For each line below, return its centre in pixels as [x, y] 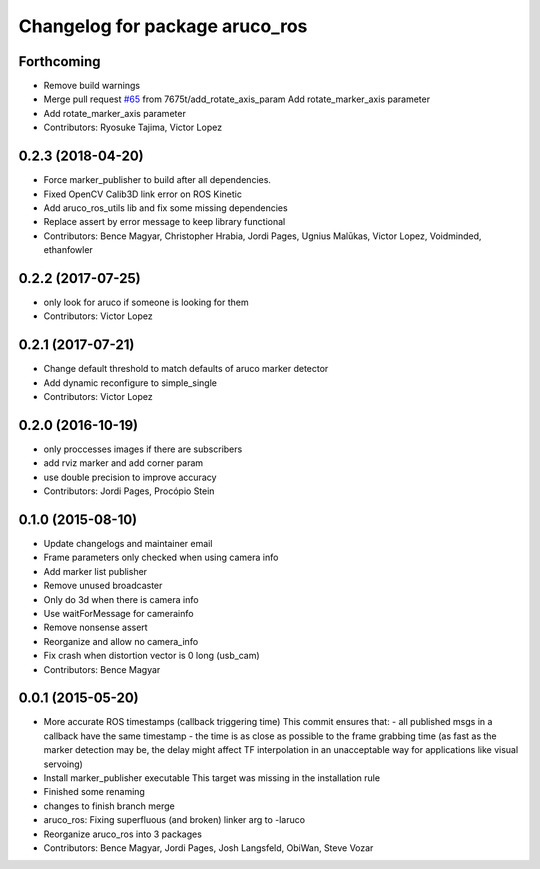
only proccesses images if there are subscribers [143, 449]
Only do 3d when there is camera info [121, 599]
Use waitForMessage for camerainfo [118, 614]
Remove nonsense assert [96, 627]
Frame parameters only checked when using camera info [161, 557]
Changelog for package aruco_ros [163, 26]
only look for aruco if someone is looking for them [146, 302]
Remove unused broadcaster [103, 586]
